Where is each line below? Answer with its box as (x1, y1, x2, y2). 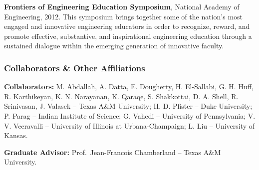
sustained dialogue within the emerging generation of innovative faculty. (4, 40, 224, 51)
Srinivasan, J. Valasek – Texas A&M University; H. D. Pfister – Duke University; (4, 101, 253, 111)
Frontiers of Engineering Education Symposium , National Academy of (4, 1, 240, 11)
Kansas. (4, 130, 28, 141)
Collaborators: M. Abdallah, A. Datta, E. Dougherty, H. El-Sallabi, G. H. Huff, (4, 81, 254, 92)
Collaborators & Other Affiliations (4, 61, 145, 74)
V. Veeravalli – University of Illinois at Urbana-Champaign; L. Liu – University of (4, 120, 255, 131)
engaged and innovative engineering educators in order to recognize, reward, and (4, 21, 250, 31)
